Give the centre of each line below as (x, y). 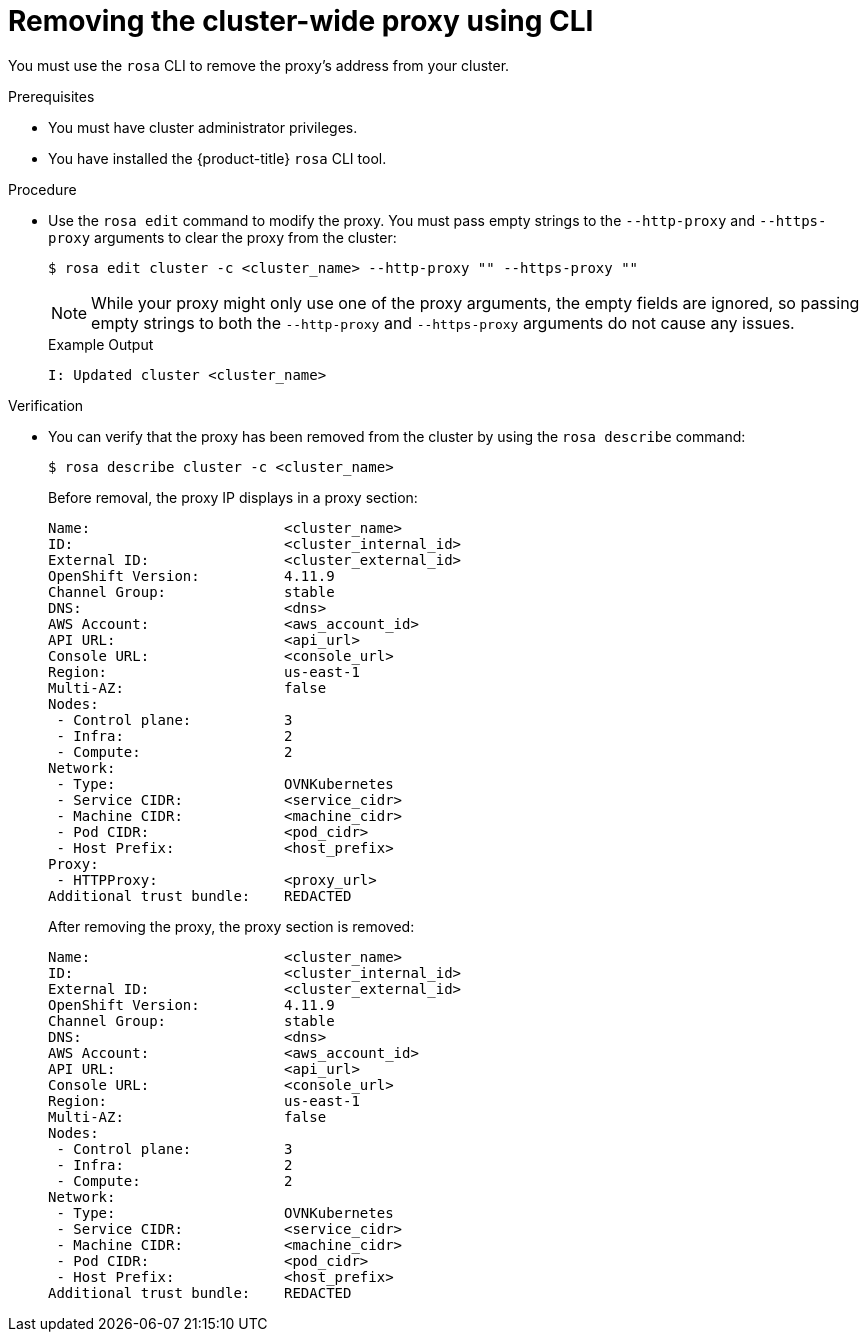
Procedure (42, 189)
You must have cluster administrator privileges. (203, 127)
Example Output (101, 344)
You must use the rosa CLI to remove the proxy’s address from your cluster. (259, 65)
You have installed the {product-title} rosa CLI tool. (217, 158)
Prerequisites (51, 96)
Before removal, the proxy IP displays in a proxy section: (233, 497)
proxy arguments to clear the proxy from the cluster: (222, 237)
